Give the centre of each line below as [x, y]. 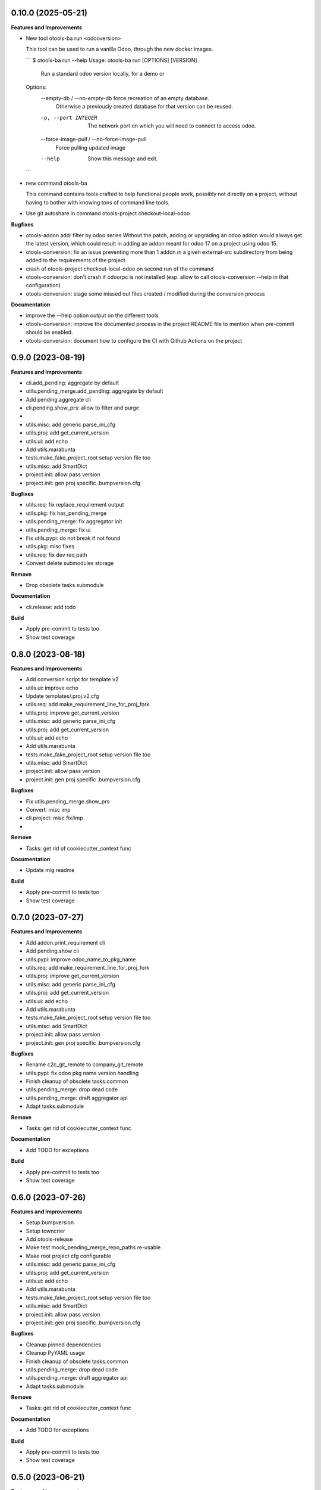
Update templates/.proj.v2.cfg [62, 696]
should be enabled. [49, 332]
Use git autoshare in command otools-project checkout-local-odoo [108, 213]
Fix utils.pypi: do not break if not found [73, 538]
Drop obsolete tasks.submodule [65, 585]
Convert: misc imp [48, 810]
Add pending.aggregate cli [59, 399]
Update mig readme [50, 870]
